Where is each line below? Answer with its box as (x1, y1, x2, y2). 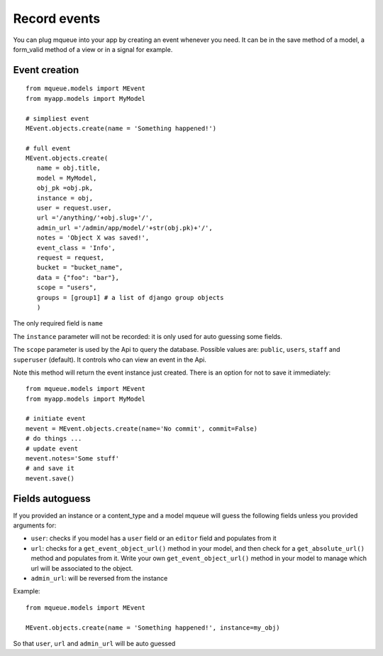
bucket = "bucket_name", (36, 264, 123, 271)
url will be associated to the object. (30, 564, 133, 572)
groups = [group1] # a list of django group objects (36, 294, 224, 301)
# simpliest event (26, 114, 90, 122)
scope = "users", (36, 284, 97, 291)
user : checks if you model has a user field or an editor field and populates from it (30, 534, 277, 543)
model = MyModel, (36, 174, 97, 182)
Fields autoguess (13, 493, 91, 505)
